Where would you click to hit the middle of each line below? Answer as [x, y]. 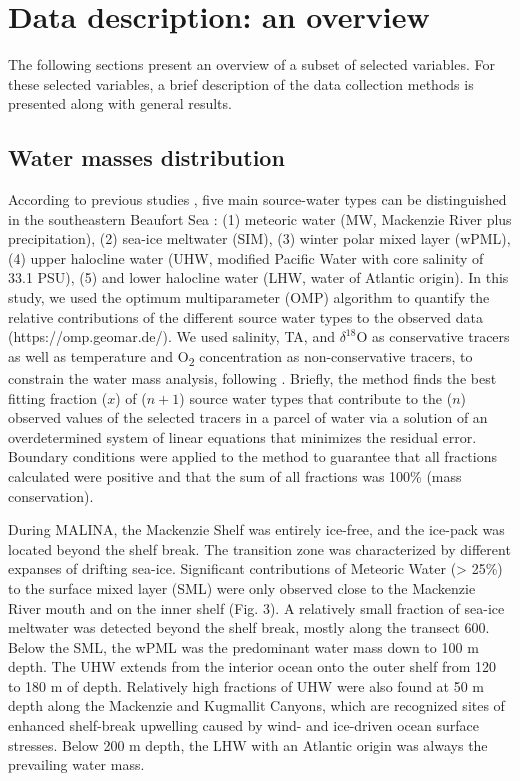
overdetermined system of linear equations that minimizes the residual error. [242, 436]
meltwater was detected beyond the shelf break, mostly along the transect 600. [249, 627]
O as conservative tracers [433, 336]
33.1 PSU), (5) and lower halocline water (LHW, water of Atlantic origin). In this [258, 277]
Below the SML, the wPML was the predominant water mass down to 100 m [243, 646]
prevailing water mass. [76, 764]
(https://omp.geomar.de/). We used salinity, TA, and [171, 336]
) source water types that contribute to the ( [316, 397]
